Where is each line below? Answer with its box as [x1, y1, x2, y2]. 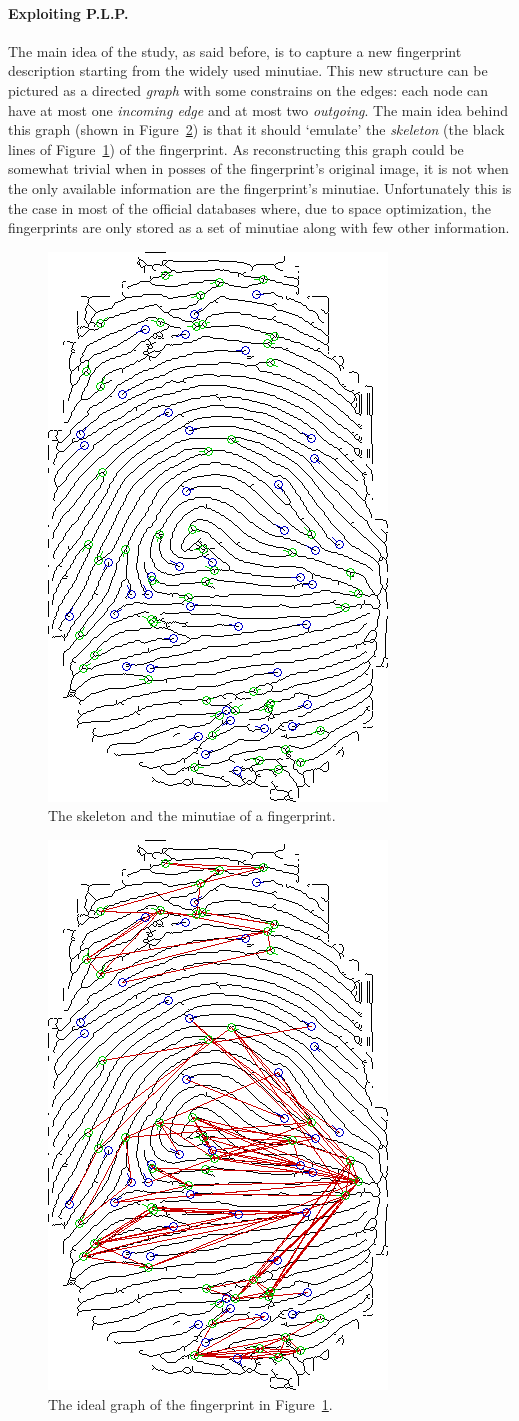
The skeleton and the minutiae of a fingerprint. [48, 805, 336, 826]
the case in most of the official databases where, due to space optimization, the [8, 197, 491, 218]
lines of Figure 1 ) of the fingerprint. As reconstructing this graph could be [8, 138, 464, 159]
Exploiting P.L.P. [8, 2, 129, 23]
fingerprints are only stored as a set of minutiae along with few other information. [8, 217, 510, 238]
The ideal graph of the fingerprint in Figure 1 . [48, 1393, 333, 1414]
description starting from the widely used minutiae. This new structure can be [8, 60, 488, 81]
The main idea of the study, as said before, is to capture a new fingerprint [8, 40, 462, 61]
